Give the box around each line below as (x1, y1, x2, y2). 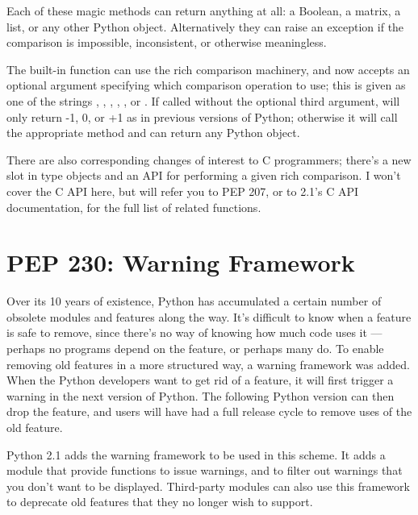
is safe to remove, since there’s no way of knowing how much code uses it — (6, 324, 382, 341)
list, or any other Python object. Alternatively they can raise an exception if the (6, 18, 404, 35)
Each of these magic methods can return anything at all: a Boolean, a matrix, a (6, 2, 401, 19)
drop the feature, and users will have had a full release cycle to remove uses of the (6, 403, 412, 420)
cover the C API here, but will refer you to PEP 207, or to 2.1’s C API (6, 182, 359, 199)
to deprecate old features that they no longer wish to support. (6, 493, 313, 510)
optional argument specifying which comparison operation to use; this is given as (6, 77, 406, 93)
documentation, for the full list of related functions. (6, 198, 261, 215)
